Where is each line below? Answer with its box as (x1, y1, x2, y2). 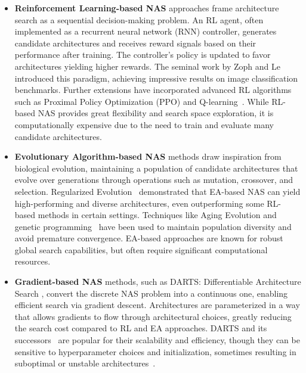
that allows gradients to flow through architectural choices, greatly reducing (14, 310, 292, 322)
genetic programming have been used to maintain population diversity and (14, 220, 292, 232)
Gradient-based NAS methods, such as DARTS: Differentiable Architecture (14, 275, 301, 288)
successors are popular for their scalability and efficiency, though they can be (14, 334, 300, 346)
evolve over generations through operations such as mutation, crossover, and (14, 173, 293, 186)
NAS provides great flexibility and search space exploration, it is (38, 107, 274, 119)
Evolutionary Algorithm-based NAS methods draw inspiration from (14, 150, 282, 163)
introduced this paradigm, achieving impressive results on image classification (14, 72, 298, 84)
